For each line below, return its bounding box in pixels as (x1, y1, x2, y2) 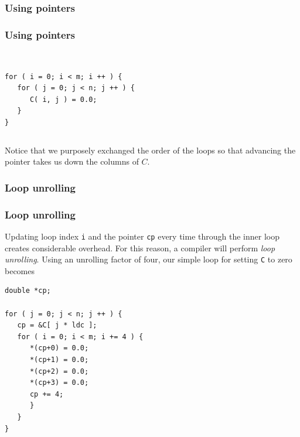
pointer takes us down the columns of (5, 155, 139, 168)
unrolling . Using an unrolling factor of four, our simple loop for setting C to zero (5, 253, 292, 265)
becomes (5, 264, 35, 276)
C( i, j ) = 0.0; (29, 95, 97, 104)
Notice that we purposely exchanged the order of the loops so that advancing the (5, 144, 296, 156)
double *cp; (5, 286, 51, 295)
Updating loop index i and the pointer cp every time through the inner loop (5, 230, 279, 242)
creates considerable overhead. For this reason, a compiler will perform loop (5, 241, 275, 254)
